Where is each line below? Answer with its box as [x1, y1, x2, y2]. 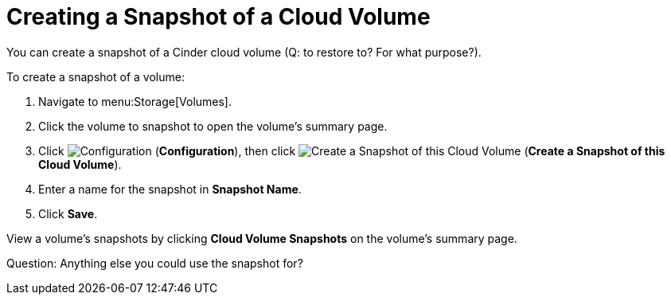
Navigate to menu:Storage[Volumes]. [38, 94, 232, 108]
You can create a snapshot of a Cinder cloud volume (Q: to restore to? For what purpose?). [6, 45, 482, 59]
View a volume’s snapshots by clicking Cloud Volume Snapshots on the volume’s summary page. [6, 231, 517, 245]
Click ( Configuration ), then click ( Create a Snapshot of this [38, 143, 665, 158]
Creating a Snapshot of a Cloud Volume [6, 3, 431, 30]
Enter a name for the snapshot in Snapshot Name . [38, 182, 302, 196]
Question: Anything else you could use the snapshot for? [6, 256, 303, 270]
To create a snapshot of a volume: [6, 69, 185, 84]
